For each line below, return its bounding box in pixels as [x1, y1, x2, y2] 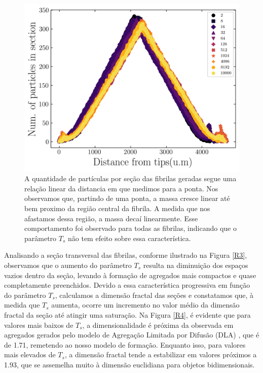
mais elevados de [4, 349, 56, 360]
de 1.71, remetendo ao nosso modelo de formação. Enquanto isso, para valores [4, 339, 246, 350]
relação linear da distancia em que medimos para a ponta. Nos [24, 183, 218, 193]
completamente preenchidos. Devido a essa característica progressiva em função [4, 280, 250, 290]
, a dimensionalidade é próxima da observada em [82, 319, 234, 330]
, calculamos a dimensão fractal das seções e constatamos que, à [55, 289, 254, 300]
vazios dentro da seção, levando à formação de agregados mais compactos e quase [4, 269, 256, 280]
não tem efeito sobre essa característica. [67, 232, 191, 243]
